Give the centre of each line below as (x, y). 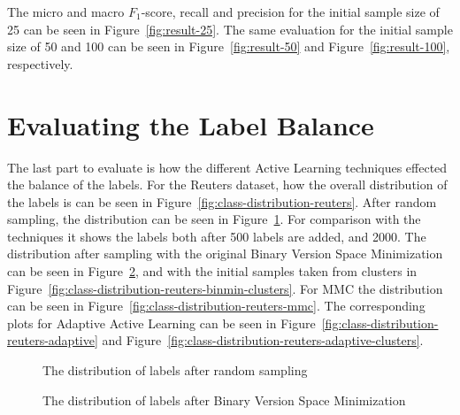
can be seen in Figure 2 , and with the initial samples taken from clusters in (212, 271)
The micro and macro (66, 12)
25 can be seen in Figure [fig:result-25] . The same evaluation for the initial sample (230, 29)
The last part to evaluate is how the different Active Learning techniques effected (227, 167)
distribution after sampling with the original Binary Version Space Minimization (225, 254)
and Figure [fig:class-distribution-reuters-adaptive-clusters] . (263, 340)
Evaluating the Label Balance (191, 124)
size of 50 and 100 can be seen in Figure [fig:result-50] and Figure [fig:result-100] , (229, 46)
